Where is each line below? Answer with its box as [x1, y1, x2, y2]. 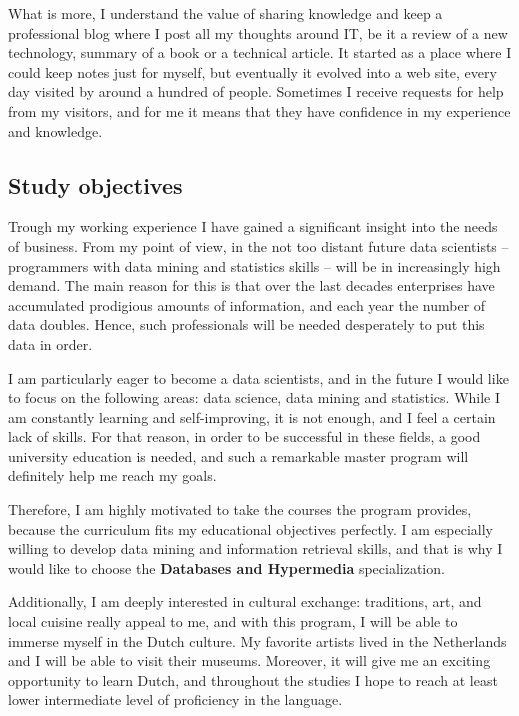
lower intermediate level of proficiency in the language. [8, 689, 343, 710]
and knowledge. [8, 120, 103, 141]
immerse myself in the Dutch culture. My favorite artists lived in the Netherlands [8, 630, 507, 651]
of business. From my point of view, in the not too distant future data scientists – [8, 235, 509, 256]
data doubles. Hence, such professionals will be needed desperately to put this [8, 314, 485, 335]
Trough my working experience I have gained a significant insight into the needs [8, 216, 498, 237]
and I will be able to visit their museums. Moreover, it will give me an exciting [8, 650, 491, 671]
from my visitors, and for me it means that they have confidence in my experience [8, 100, 511, 121]
